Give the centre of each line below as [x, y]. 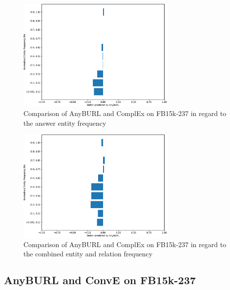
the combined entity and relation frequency [88, 254]
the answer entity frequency [65, 123]
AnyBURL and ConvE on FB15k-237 [100, 280]
